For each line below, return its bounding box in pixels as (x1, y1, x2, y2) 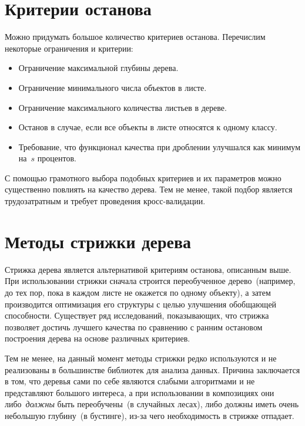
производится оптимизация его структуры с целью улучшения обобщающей (5, 297, 277, 310)
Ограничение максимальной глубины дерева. (18, 62, 179, 74)
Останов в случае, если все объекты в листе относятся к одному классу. (18, 121, 277, 133)
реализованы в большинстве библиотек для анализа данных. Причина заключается (5, 363, 300, 376)
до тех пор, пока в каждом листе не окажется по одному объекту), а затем (5, 286, 271, 298)
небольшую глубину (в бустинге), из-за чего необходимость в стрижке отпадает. (5, 409, 294, 421)
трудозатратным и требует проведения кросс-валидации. (5, 195, 206, 207)
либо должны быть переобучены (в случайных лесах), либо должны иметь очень (5, 398, 299, 410)
